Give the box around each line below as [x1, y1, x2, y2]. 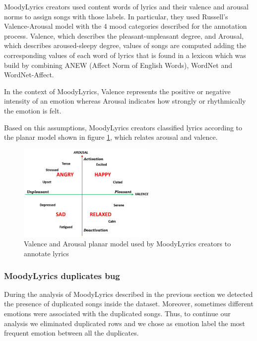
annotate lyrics [24, 248, 69, 258]
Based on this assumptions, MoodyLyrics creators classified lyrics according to [4, 122, 243, 132]
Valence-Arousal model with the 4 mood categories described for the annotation [4, 21, 247, 31]
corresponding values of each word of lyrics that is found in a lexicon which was [4, 50, 246, 60]
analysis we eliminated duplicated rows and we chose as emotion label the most [4, 318, 245, 328]
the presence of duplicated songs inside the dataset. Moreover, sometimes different [4, 298, 254, 309]
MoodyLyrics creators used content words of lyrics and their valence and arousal [4, 1, 249, 11]
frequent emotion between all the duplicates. [4, 328, 139, 338]
